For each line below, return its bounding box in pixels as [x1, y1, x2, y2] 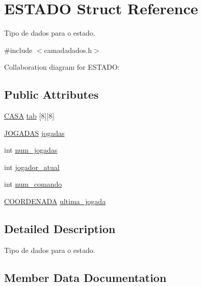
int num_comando [4, 179, 62, 189]
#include [4, 44, 33, 55]
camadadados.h [44, 44, 92, 55]
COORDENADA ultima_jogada [4, 196, 106, 207]
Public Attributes [4, 87, 99, 102]
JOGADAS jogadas [4, 127, 65, 138]
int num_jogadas [4, 145, 58, 155]
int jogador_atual [4, 161, 60, 172]
